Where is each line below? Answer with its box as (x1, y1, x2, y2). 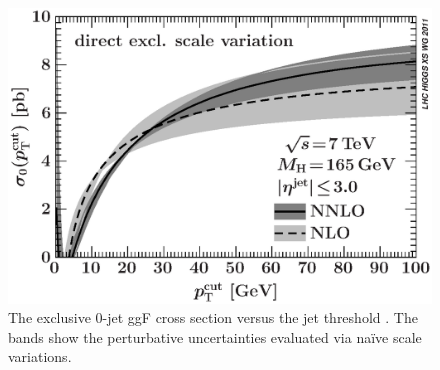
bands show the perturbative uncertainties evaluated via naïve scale (8, 326, 422, 347)
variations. (8, 346, 72, 367)
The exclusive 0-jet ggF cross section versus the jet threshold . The (8, 307, 418, 328)
